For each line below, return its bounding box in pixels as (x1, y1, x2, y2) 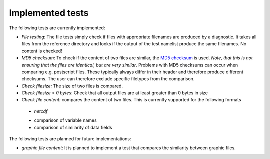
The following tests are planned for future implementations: (9, 136, 131, 142)
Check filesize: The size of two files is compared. (21, 83, 123, 89)
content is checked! (21, 48, 62, 54)
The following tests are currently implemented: (9, 25, 105, 31)
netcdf (34, 108, 48, 114)
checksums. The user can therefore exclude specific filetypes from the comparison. (21, 76, 195, 82)
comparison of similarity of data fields (34, 124, 112, 130)
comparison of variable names (34, 117, 97, 123)
